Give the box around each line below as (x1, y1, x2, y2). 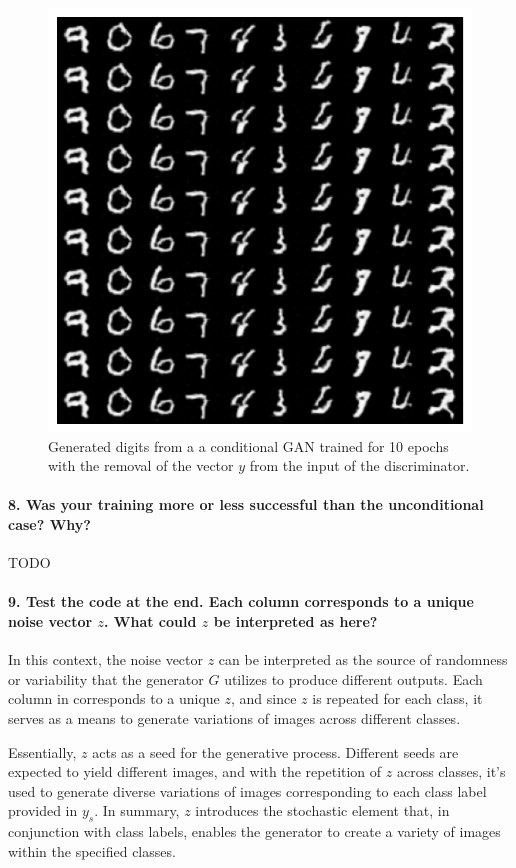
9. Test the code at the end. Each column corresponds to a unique (8, 591, 474, 612)
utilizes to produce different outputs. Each (224, 668, 483, 689)
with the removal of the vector (48, 455, 234, 476)
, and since (230, 688, 297, 709)
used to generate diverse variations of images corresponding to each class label (8, 780, 487, 801)
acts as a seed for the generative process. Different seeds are (92, 741, 459, 762)
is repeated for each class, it (312, 688, 483, 709)
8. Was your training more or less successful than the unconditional (8, 494, 484, 515)
